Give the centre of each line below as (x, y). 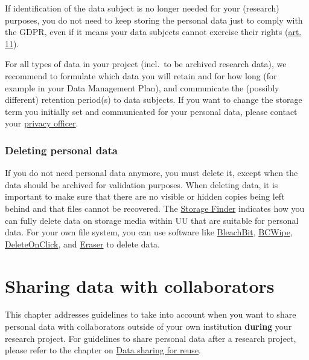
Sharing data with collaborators (140, 285)
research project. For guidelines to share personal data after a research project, (151, 338)
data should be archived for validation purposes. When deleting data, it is (142, 184)
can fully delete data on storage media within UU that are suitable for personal (152, 220)
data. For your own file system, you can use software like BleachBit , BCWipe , (149, 232)
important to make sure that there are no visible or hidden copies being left (145, 196)
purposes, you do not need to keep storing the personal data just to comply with (154, 20)
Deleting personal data (61, 150)
